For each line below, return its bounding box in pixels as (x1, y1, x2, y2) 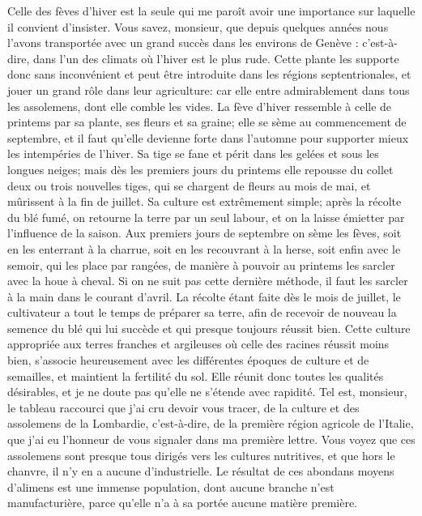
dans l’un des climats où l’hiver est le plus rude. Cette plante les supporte (32, 49, 399, 66)
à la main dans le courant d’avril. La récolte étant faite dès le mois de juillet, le (7, 288, 401, 305)
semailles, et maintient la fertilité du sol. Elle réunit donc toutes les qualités (7, 367, 384, 384)
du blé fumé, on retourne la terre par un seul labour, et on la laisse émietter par (7, 208, 405, 225)
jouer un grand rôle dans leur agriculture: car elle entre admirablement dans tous (7, 81, 410, 98)
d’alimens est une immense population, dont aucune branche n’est (7, 478, 335, 495)
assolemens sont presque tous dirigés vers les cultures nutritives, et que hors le (7, 446, 395, 463)
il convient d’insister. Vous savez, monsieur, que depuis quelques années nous (7, 18, 389, 35)
